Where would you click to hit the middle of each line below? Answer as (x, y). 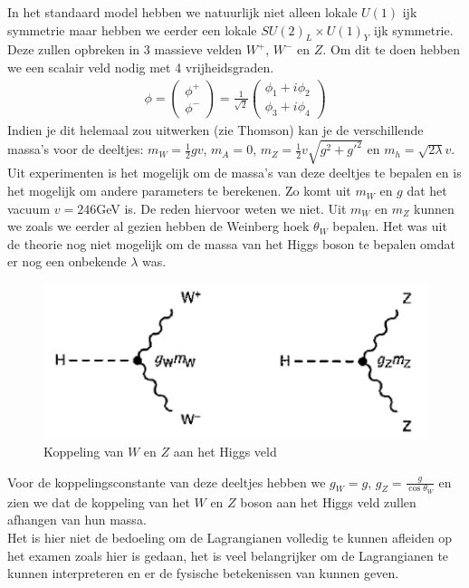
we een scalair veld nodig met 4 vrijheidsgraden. (141, 67)
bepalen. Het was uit (390, 226)
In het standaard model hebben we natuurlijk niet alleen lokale (182, 12)
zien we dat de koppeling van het (99, 501)
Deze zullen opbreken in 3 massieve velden (124, 49)
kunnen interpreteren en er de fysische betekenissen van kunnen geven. (203, 573)
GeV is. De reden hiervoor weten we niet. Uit (221, 208)
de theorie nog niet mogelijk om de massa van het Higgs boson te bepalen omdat (231, 243)
